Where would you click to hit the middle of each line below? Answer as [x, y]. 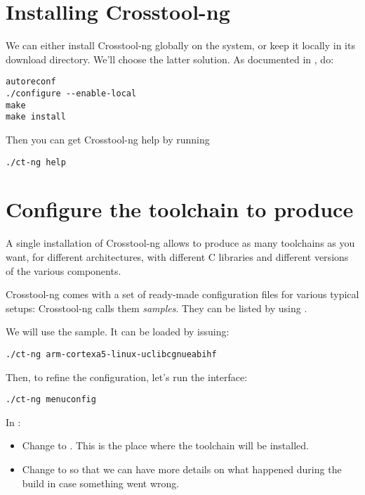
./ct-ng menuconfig [51, 400]
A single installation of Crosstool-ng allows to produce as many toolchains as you [180, 243]
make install [36, 117]
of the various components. [64, 270]
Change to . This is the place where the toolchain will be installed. [165, 445]
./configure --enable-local [71, 93]
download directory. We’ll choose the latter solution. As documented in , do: [170, 59]
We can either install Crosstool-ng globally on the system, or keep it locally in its [180, 45]
